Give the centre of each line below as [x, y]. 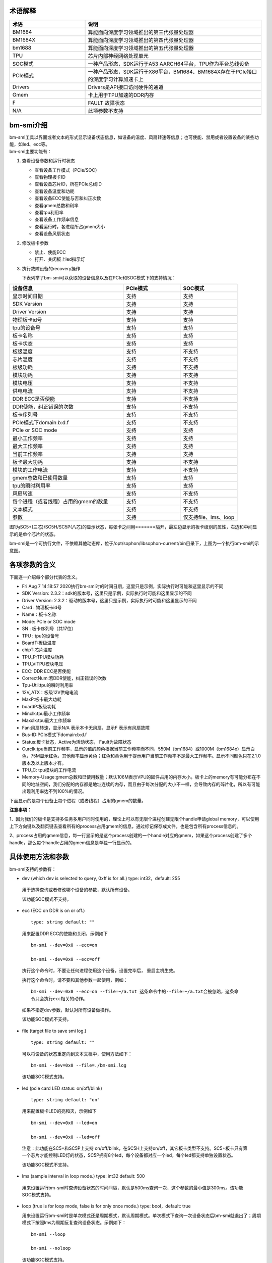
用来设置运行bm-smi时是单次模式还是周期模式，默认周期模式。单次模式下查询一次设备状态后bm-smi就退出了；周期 [142, 1216]
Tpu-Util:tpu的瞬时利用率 [48, 685]
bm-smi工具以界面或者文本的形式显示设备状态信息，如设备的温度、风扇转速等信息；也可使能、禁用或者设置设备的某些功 [134, 137]
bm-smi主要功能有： [31, 151]
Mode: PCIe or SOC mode [49, 621]
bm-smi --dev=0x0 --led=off [65, 1137]
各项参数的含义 [32, 565]
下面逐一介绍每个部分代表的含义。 [45, 577]
